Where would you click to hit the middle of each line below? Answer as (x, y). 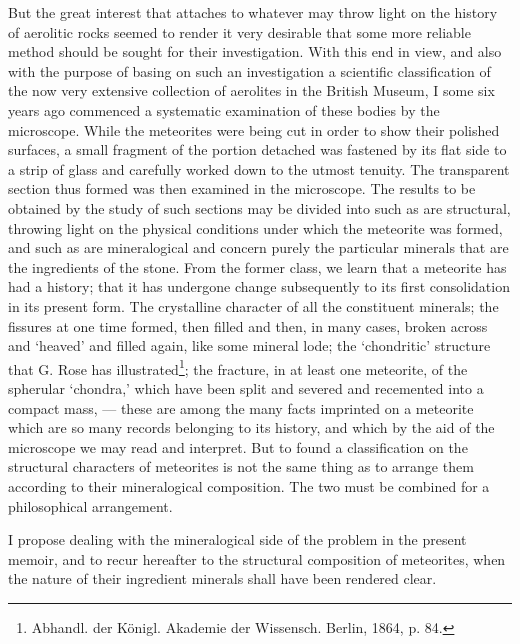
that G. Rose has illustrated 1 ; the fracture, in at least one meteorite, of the (238, 367)
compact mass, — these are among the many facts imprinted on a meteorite (241, 407)
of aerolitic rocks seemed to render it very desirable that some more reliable (239, 31)
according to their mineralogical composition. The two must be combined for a (249, 485)
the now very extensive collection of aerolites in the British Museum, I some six (251, 90)
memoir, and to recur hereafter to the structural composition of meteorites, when (257, 558)
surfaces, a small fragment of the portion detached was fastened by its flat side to (257, 149)
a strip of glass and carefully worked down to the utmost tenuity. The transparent (259, 168)
